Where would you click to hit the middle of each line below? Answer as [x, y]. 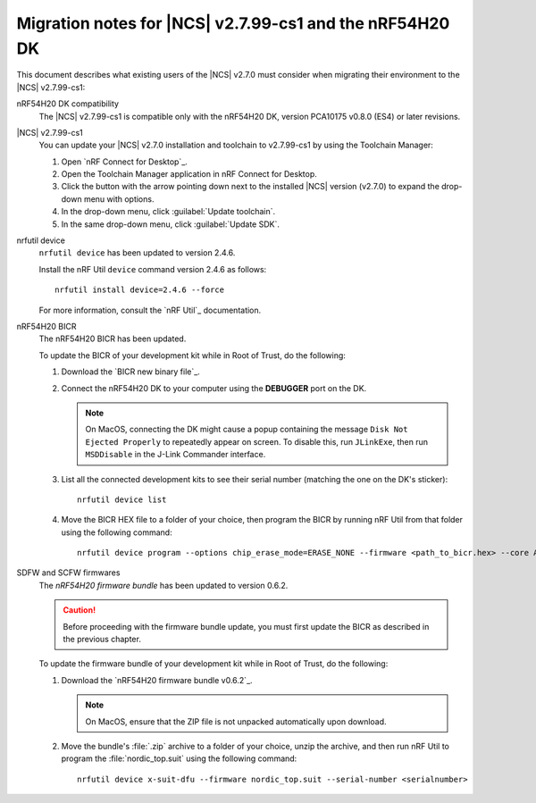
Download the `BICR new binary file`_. [130, 372]
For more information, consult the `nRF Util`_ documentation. [150, 310]
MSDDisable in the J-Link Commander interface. [176, 455]
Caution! [80, 610]
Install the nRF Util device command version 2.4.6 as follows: [153, 269]
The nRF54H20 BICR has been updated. [113, 339]
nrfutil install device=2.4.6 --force [140, 290]
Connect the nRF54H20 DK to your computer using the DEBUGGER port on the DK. [214, 388]
